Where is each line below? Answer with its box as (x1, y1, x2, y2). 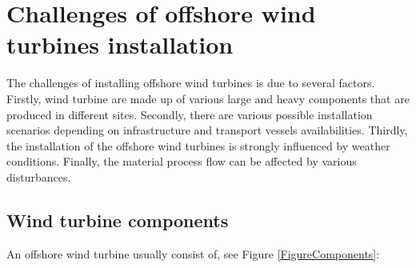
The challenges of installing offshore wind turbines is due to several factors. (6, 74, 375, 91)
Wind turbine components (6, 207, 229, 232)
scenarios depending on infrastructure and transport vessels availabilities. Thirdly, (6, 122, 408, 138)
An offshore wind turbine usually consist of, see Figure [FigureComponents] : (6, 245, 380, 262)
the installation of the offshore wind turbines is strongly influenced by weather (6, 137, 390, 154)
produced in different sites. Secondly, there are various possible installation (6, 106, 373, 122)
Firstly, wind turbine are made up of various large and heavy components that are (6, 90, 410, 106)
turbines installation (6, 28, 234, 61)
